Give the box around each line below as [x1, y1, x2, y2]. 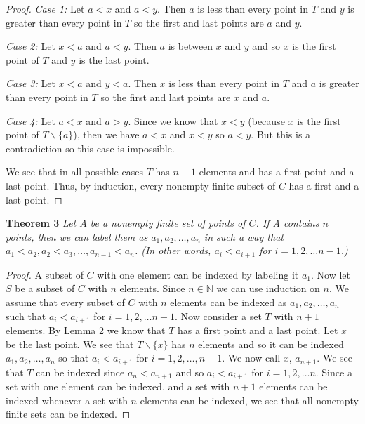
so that [58, 350, 89, 365]
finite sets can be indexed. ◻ [6, 406, 131, 421]
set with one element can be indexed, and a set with [6, 379, 230, 394]
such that [6, 308, 46, 323]
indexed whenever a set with [6, 392, 128, 407]
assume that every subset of [6, 294, 125, 309]
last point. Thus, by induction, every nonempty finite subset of [6, 178, 276, 192]
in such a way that [204, 229, 284, 244]
